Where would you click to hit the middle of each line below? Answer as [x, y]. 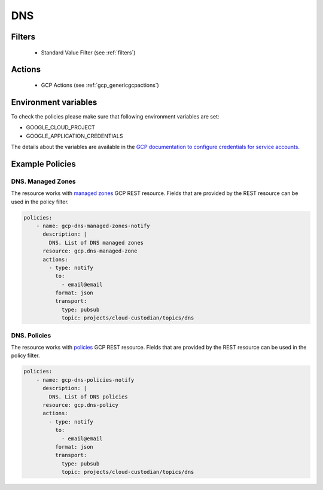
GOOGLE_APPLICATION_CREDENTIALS [74, 136]
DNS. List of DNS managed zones [96, 243]
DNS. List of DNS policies [88, 397]
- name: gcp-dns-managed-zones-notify [93, 226]
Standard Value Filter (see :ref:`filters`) [88, 52]
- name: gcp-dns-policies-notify [85, 380]
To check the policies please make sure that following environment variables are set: [115, 116]
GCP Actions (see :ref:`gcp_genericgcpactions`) [100, 85]
